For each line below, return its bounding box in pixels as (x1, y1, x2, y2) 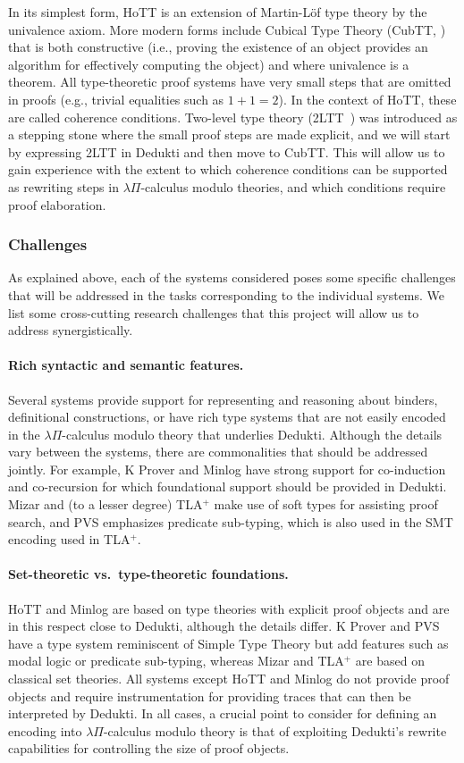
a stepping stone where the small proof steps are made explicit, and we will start (8, 125, 451, 144)
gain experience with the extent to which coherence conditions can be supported (8, 160, 448, 179)
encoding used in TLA (8, 530, 131, 549)
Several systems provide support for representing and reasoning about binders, (8, 390, 438, 408)
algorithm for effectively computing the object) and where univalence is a (8, 54, 409, 73)
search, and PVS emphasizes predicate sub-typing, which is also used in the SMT (8, 512, 453, 531)
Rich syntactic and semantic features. (8, 356, 244, 374)
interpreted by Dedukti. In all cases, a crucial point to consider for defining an (8, 704, 437, 723)
